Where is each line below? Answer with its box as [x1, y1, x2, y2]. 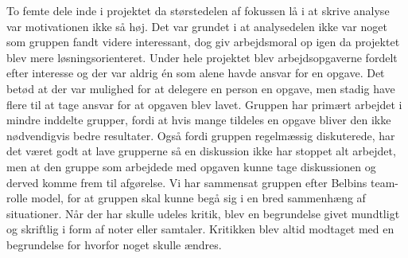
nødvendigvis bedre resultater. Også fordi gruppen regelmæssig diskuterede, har [6, 127, 395, 143]
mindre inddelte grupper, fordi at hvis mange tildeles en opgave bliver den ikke [6, 111, 391, 128]
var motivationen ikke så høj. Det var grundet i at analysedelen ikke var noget [6, 18, 387, 34]
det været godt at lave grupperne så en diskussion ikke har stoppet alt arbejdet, [6, 143, 396, 159]
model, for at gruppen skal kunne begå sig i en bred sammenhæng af [31, 190, 366, 206]
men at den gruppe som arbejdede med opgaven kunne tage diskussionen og [6, 158, 376, 174]
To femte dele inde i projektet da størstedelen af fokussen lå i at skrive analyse [6, 2, 390, 18]
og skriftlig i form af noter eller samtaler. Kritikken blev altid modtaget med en [6, 221, 394, 237]
